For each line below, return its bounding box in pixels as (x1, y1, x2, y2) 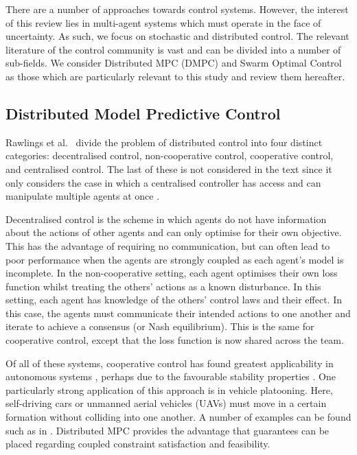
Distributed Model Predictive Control (5, 102, 281, 124)
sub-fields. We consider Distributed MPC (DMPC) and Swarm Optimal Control (5, 56, 342, 70)
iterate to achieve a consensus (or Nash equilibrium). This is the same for (5, 319, 314, 334)
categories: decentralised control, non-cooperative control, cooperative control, (5, 148, 334, 163)
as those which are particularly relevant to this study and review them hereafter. (5, 69, 345, 83)
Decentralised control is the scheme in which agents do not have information (5, 211, 327, 226)
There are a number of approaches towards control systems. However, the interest (5, 2, 349, 16)
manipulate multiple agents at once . (5, 189, 160, 203)
